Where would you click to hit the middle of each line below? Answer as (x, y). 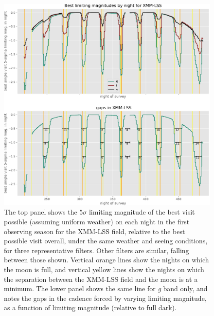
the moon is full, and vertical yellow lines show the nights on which (104, 269)
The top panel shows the (41, 212)
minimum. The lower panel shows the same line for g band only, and (106, 288)
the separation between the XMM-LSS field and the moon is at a (101, 279)
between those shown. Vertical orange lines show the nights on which (107, 260)
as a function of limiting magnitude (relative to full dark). (90, 307)
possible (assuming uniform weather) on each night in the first (97, 221)
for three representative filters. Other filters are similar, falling (97, 250)
